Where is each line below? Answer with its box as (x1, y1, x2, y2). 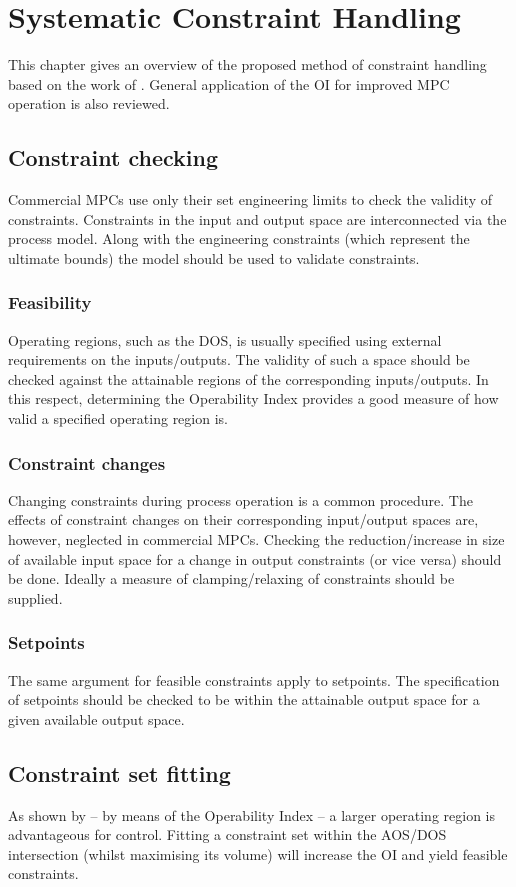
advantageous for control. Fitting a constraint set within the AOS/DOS (8, 824, 447, 845)
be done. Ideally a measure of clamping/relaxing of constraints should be (8, 568, 455, 589)
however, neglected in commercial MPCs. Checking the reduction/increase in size (8, 529, 505, 550)
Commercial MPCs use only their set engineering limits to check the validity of (8, 189, 492, 210)
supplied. (8, 587, 63, 608)
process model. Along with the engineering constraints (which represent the (8, 228, 470, 249)
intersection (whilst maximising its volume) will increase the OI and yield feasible (8, 843, 508, 864)
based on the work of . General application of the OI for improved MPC (8, 73, 450, 94)
